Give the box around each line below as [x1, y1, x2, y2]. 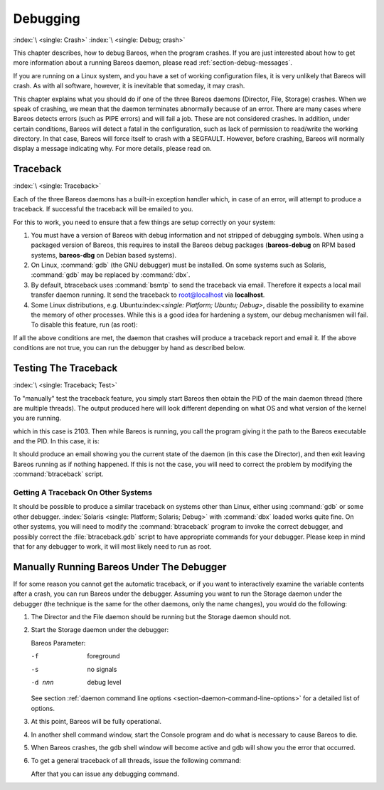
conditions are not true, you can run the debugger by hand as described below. [13, 344, 245, 352]
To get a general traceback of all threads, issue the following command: [31, 757, 242, 765]
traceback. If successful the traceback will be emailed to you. [13, 205, 193, 214]
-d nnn [31, 678, 54, 686]
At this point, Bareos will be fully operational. [31, 717, 162, 726]
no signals [87, 665, 117, 673]
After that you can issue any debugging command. [31, 769, 179, 778]
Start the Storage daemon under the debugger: [31, 626, 169, 634]
